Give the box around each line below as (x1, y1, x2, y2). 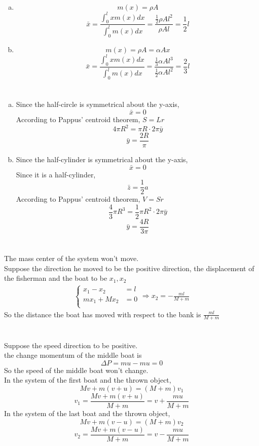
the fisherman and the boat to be (4, 273, 107, 283)
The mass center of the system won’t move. (4, 253, 139, 264)
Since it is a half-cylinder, (16, 169, 96, 179)
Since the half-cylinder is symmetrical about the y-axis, (16, 154, 188, 165)
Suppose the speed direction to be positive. (4, 340, 138, 350)
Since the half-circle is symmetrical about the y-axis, (16, 99, 179, 109)
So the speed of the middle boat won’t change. (4, 364, 149, 375)
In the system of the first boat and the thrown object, (4, 375, 171, 385)
